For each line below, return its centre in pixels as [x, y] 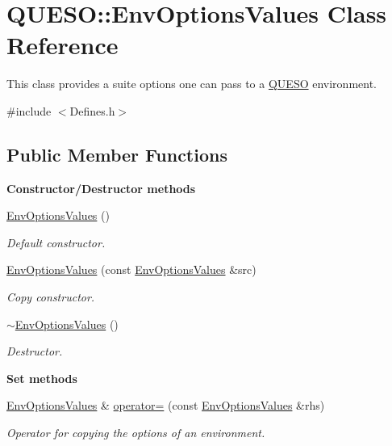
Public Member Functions [117, 154]
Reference [63, 45]
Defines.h [92, 110]
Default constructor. [56, 242]
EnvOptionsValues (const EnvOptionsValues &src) [131, 269]
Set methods [42, 378]
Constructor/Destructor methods [101, 188]
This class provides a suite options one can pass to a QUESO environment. [192, 84]
